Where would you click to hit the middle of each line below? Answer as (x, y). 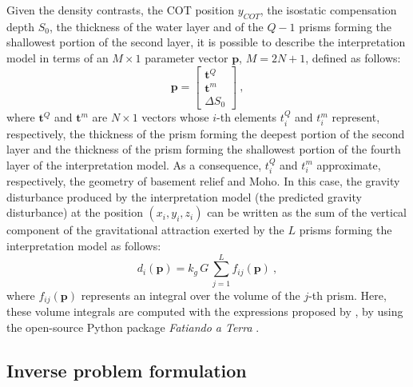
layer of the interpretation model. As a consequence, (134, 164)
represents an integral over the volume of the (191, 295)
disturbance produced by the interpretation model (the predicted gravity (184, 196)
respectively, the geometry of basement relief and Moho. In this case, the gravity (203, 181)
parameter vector (187, 57)
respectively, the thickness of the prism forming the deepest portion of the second (206, 133)
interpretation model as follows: (84, 245)
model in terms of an (58, 57)
